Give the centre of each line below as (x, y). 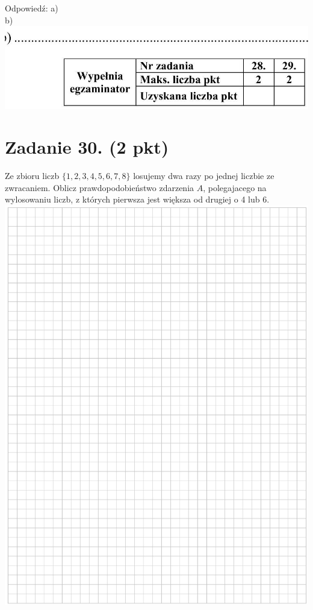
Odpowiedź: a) (32, 8)
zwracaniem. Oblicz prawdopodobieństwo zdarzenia (100, 187)
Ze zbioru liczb (32, 176)
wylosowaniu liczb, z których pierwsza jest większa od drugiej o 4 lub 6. (137, 199)
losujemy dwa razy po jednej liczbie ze (204, 176)
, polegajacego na (235, 187)
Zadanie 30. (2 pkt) (87, 147)
